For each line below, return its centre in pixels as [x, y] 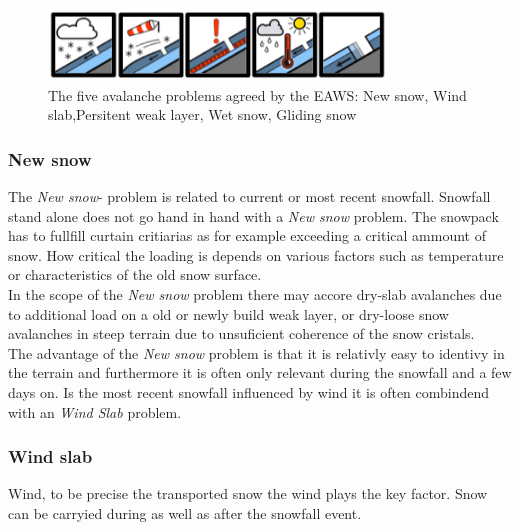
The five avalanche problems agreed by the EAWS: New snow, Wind [257, 94]
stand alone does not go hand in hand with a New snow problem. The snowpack [253, 215]
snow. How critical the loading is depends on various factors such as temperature [256, 254]
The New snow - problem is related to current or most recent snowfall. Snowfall [249, 196]
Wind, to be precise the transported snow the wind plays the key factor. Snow [248, 493]
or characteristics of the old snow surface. [135, 274]
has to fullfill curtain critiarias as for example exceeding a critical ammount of [247, 235]
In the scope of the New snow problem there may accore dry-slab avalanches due [255, 294]
